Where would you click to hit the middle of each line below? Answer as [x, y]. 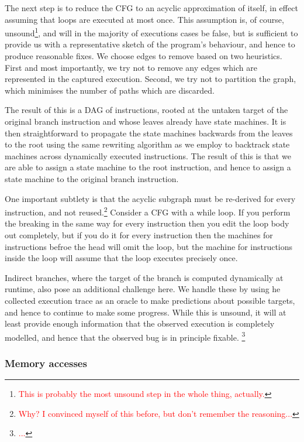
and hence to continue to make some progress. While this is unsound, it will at [146, 312]
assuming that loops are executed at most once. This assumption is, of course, [144, 19]
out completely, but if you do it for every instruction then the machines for [139, 235]
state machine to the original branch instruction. [92, 178]
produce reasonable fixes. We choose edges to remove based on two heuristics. [144, 56]
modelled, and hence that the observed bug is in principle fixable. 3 [125, 336]
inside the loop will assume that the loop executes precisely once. [121, 258]
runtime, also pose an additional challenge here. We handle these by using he [143, 289]
